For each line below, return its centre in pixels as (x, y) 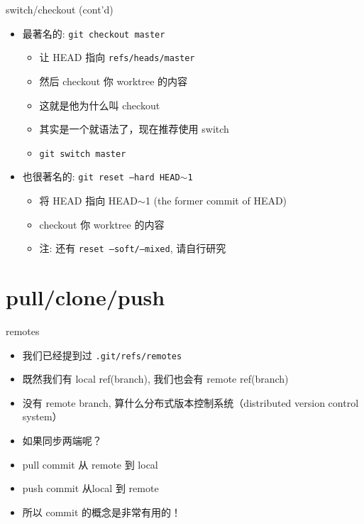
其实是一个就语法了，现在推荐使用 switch (134, 129)
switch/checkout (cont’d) (60, 9)
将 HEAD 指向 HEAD (89, 200)
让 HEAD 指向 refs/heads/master (117, 57)
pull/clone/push (86, 297)
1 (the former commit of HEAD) (216, 200)
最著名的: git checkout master (94, 33)
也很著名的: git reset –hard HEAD (101, 176)
